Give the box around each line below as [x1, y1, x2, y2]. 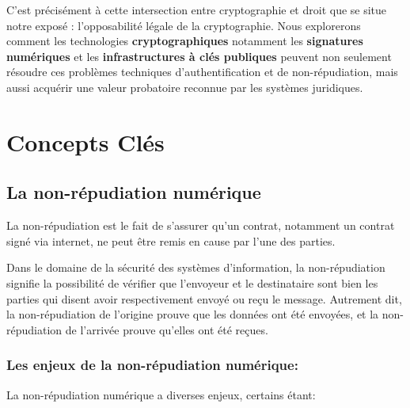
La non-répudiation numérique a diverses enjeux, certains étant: [6, 386, 316, 402]
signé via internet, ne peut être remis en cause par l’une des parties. [6, 232, 336, 249]
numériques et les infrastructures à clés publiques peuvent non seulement [6, 48, 392, 64]
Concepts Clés [6, 125, 165, 158]
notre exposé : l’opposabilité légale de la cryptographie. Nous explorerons [6, 17, 361, 33]
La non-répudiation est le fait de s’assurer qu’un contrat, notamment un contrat [6, 217, 395, 234]
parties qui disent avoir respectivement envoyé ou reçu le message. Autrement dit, [6, 290, 402, 307]
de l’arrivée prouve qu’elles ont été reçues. [65, 321, 268, 337]
